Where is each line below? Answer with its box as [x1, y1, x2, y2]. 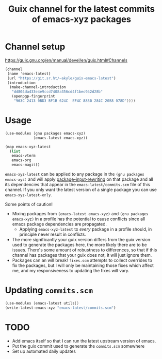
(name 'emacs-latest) [7, 71, 51, 76]
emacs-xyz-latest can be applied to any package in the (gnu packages [5, 171, 145, 177]
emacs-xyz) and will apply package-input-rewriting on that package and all [5, 176, 154, 182]
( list [9, 149, 21, 154]
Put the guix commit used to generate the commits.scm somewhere [12, 343, 145, 349]
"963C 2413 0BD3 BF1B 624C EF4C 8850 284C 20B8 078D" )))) [14, 98, 136, 103]
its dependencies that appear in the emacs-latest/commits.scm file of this [5, 182, 150, 187]
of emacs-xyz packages [32, 14, 131, 25]
